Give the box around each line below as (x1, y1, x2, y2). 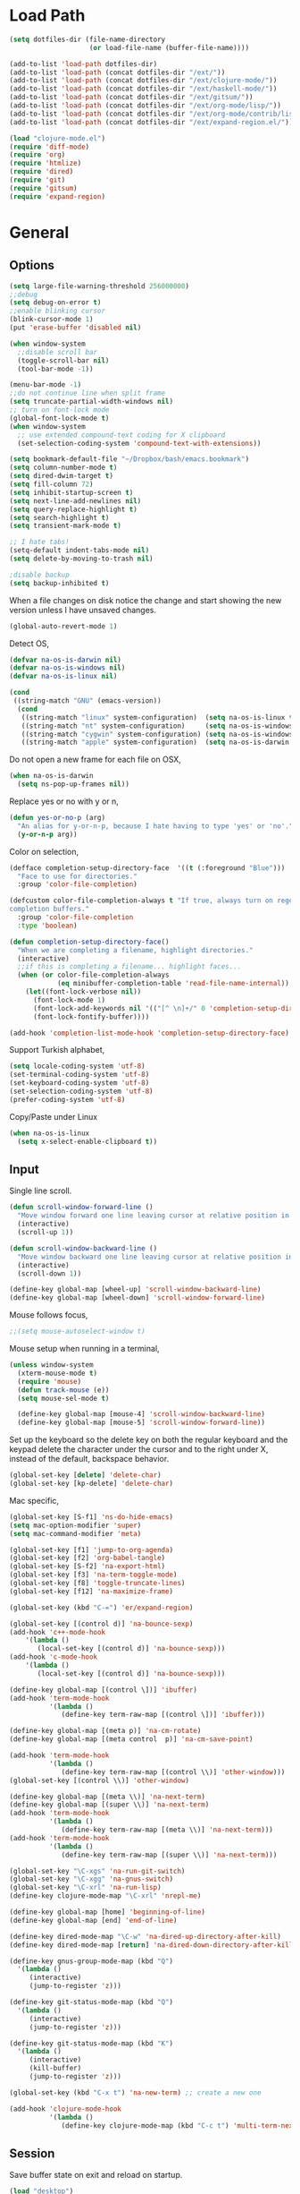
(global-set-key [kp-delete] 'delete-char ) (9, 1479, 174, 1488)
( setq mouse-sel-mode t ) (17, 1394, 110, 1403)
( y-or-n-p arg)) (17, 830, 78, 839)
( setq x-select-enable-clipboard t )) (17, 1137, 158, 1146)
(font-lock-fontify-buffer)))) (32, 1012, 150, 1021)
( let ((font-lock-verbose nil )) (25, 987, 142, 996)
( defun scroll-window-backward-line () (9, 1243, 158, 1253)
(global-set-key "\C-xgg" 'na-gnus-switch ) (9, 1874, 174, 1884)
